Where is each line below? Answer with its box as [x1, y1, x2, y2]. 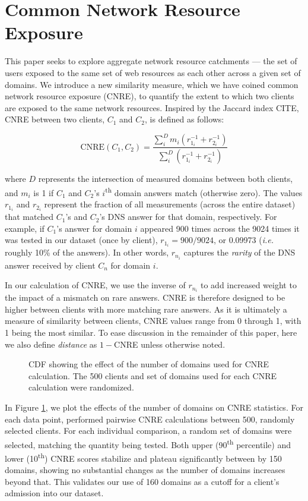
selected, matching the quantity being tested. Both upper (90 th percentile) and [5, 436, 291, 450]
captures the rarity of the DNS [183, 246, 296, 259]
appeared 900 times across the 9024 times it [140, 222, 300, 234]
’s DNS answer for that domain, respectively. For [99, 210, 277, 223]
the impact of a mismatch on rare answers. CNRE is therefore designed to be [5, 291, 285, 304]
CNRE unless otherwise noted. [114, 338, 226, 350]
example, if [5, 222, 45, 234]
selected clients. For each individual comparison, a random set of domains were [5, 424, 292, 437]
